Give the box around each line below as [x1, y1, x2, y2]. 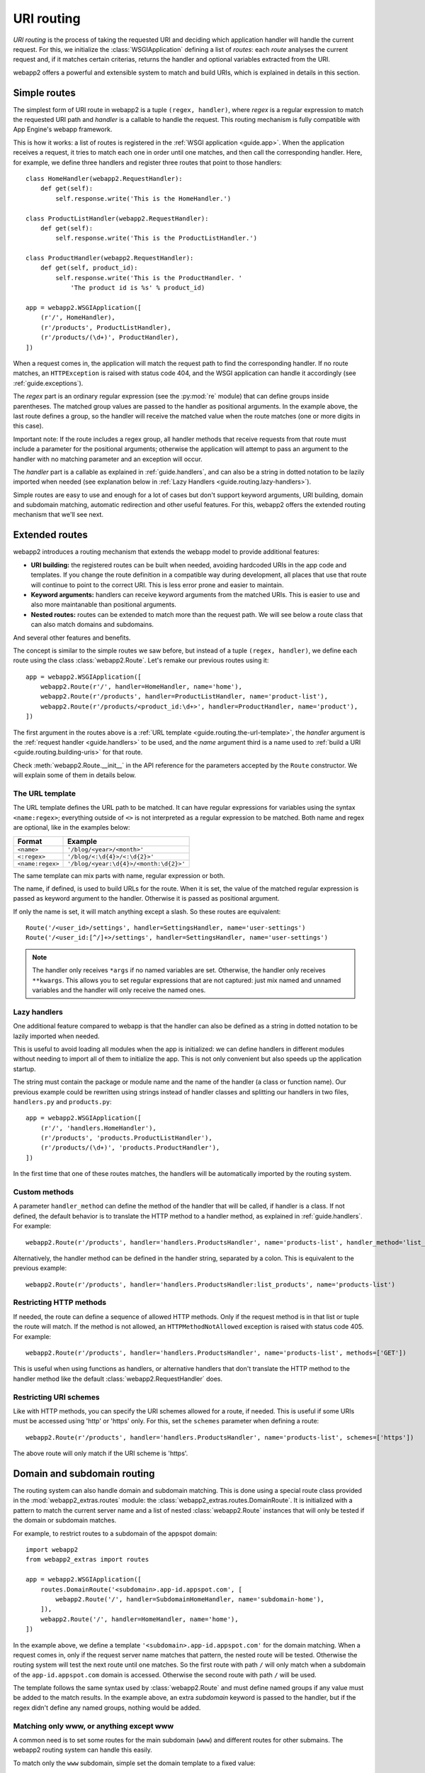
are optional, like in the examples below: [13, 823, 130, 832]
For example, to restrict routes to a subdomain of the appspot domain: [13, 1529, 217, 1538]
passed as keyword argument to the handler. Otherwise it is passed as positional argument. [13, 894, 280, 903]
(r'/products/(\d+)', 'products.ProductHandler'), [40, 1144, 220, 1152]
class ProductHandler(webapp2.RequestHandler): [25, 254, 194, 262]
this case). [13, 422, 44, 430]
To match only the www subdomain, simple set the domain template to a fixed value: [13, 1759, 256, 1767]
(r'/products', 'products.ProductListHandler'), [40, 1134, 212, 1142]
